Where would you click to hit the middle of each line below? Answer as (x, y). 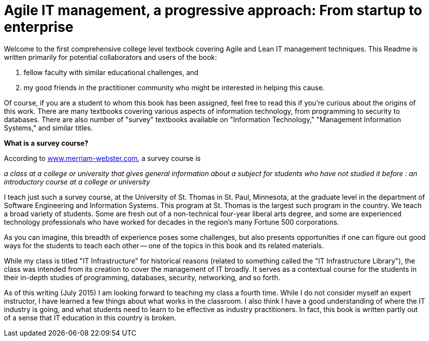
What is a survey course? (46, 143)
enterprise (39, 27)
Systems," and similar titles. (48, 128)
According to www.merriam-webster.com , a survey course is (102, 158)
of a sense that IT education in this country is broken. (90, 317)
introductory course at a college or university (77, 182)
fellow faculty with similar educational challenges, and (111, 72)
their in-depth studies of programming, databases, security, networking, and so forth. (142, 277)
